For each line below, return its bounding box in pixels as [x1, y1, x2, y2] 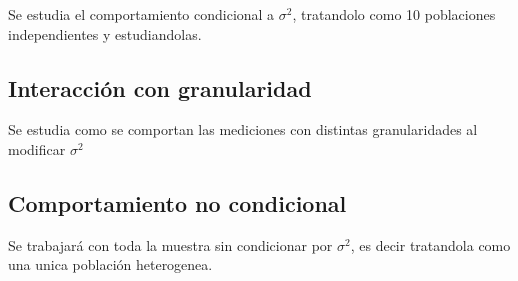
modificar [8, 138, 66, 159]
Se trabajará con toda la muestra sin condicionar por [8, 234, 333, 255]
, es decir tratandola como [350, 234, 511, 255]
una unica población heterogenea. [8, 254, 213, 275]
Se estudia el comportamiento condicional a [8, 4, 275, 24]
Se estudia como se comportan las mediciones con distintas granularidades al [8, 119, 478, 140]
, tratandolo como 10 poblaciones [292, 4, 496, 24]
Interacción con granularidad [8, 72, 312, 103]
